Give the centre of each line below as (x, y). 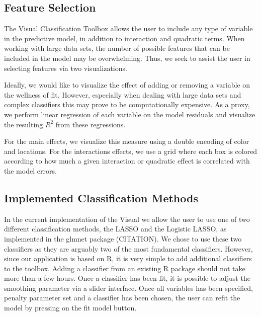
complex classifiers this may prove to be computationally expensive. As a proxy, (127, 104)
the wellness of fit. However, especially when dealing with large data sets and (123, 94)
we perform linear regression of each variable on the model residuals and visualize (130, 114)
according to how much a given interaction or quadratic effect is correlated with (127, 161)
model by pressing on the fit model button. (70, 308)
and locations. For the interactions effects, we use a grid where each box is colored (131, 151)
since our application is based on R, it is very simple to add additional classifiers (128, 258)
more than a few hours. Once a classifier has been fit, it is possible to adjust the (127, 278)
